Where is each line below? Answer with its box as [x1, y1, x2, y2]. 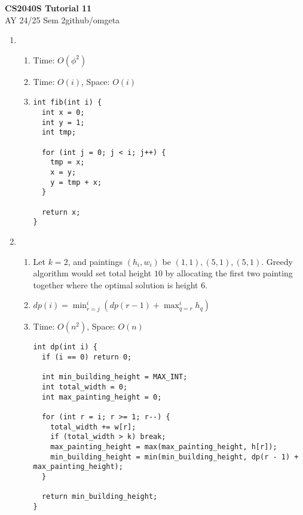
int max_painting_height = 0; [41, 392, 162, 401]
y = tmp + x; [50, 178, 102, 187]
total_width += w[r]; [50, 422, 136, 431]
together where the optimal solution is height [33, 278, 198, 291]
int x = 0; [41, 108, 85, 117]
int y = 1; [41, 118, 85, 127]
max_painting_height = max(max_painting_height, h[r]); [50, 442, 277, 451]
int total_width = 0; [41, 382, 128, 391]
